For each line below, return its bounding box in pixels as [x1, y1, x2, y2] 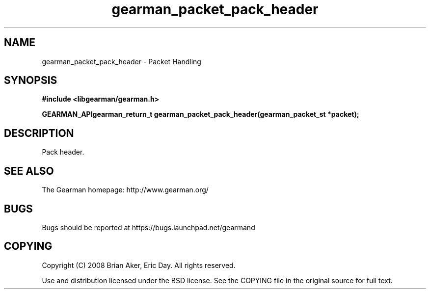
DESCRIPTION [4, 127, 74, 139]
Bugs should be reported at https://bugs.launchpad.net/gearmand [42, 223, 255, 232]
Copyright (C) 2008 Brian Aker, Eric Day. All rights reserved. [42, 261, 236, 269]
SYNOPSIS [4, 74, 57, 87]
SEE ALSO [4, 164, 54, 177]
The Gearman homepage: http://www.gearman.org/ [42, 186, 209, 194]
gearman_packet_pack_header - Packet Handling [42, 57, 201, 66]
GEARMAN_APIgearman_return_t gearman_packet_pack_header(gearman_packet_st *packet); [42, 110, 359, 119]
